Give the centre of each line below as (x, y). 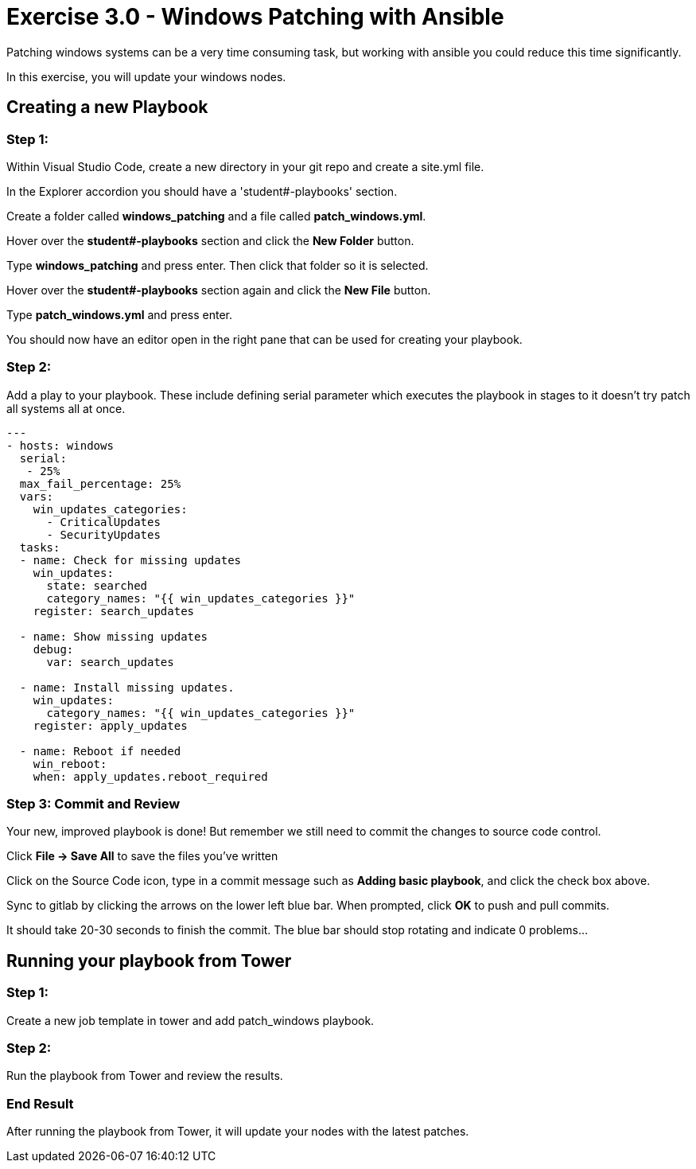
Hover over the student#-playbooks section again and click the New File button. (219, 290)
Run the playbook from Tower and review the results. (145, 1076)
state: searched (97, 585)
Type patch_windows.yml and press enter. (119, 314)
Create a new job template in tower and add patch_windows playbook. (191, 1020)
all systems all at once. (66, 408)
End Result (40, 1103)
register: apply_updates (110, 725)
